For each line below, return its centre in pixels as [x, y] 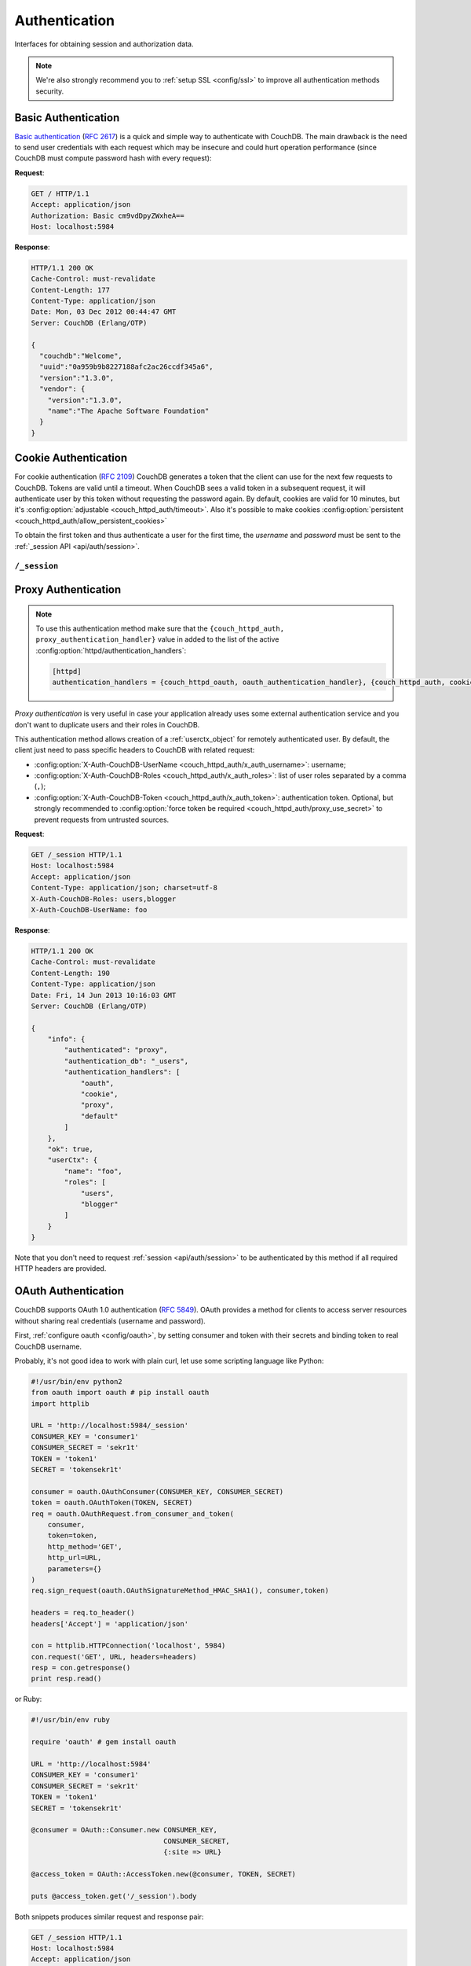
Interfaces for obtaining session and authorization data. [104, 44]
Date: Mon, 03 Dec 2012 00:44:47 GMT [104, 312]
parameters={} [75, 1568]
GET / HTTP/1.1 [60, 193]
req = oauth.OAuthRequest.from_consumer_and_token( [133, 1513]
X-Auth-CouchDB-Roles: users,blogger [104, 899]
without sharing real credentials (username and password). [110, 1320]
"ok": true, [71, 1149]
